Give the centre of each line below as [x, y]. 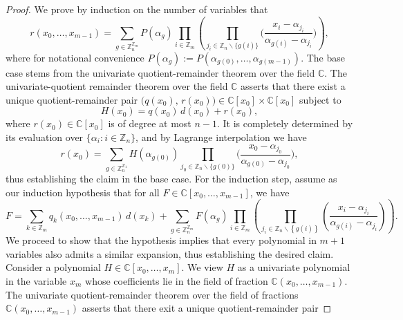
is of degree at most [150, 123]
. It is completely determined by [285, 123]
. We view [202, 267]
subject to [320, 99]
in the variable [36, 280]
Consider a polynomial [53, 267]
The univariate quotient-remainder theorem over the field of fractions [152, 294]
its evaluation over [45, 137]
